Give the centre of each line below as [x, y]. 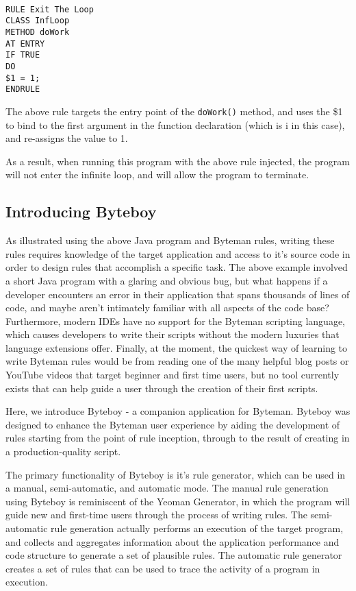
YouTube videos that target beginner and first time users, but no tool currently [173, 375]
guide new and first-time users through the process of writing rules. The [156, 515]
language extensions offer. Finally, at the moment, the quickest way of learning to [177, 347]
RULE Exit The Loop [50, 9]
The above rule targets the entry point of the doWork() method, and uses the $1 [174, 111]
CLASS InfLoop [38, 21]
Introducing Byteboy [81, 212]
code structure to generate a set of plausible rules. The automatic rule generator [174, 555]
